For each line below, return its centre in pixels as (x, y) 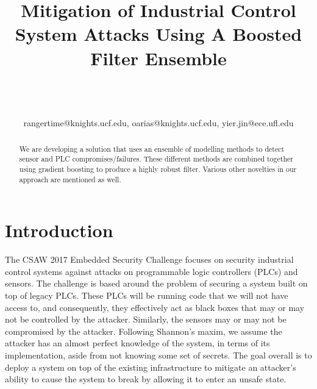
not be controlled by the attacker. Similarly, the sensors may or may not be (146, 319)
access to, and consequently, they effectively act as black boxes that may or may (155, 307)
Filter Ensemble (158, 58)
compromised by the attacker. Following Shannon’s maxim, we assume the (144, 331)
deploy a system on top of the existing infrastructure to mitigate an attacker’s (151, 367)
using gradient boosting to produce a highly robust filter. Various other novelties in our (158, 169)
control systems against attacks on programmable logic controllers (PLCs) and (151, 271)
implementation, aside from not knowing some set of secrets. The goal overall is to (158, 355)
